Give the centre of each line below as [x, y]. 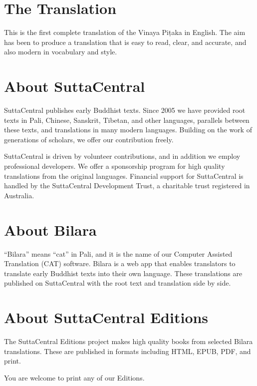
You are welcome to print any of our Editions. [74, 377]
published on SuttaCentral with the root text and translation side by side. [118, 283]
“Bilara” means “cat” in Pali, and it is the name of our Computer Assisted [118, 253]
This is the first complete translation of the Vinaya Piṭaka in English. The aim [125, 32]
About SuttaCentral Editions [106, 317]
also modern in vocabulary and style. [61, 52]
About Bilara [50, 229]
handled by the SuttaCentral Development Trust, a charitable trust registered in [127, 186]
